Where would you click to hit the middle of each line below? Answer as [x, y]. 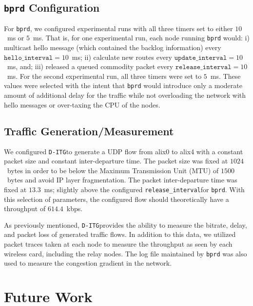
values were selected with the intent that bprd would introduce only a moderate [123, 85]
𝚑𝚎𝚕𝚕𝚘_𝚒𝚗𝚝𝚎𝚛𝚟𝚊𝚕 [29, 58]
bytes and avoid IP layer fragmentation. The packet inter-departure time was [122, 180]
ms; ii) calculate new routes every [122, 57]
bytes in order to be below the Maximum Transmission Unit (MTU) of [113, 170]
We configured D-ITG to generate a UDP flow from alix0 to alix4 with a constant [124, 151]
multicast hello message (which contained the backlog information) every [113, 47]
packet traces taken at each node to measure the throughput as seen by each [118, 244]
